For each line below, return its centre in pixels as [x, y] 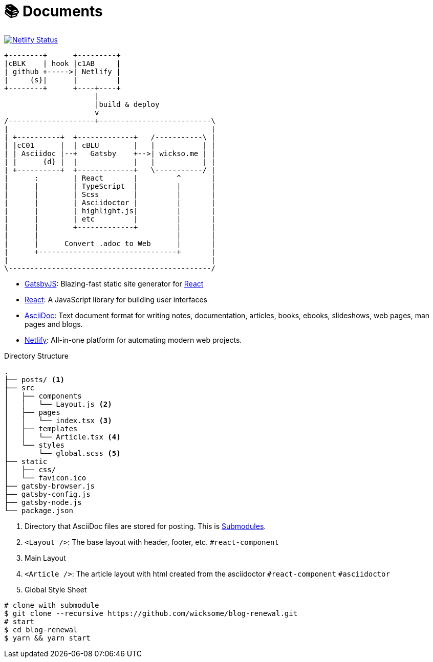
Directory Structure [36, 356]
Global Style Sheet [56, 589]
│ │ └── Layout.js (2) [58, 404]
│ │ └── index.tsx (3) [58, 420]
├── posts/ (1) [35, 379]
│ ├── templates [41, 428]
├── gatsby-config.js [47, 494]
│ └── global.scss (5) [62, 453]
